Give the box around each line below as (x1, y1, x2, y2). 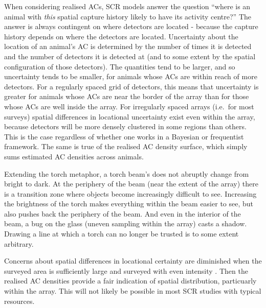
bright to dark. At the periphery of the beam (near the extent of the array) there (4, 178, 258, 189)
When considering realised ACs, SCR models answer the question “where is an (4, 1, 251, 11)
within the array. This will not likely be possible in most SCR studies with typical (4, 286, 261, 296)
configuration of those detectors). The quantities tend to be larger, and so (4, 61, 235, 72)
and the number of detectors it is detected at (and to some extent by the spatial (4, 51, 256, 61)
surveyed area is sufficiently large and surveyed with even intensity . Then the (4, 265, 248, 276)
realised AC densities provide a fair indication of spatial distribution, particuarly (4, 275, 257, 286)
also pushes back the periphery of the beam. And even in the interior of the (4, 208, 241, 219)
